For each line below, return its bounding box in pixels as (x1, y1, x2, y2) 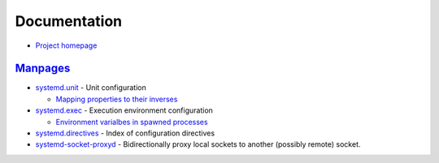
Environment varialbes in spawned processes (55, 117, 208, 127)
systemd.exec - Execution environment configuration (35, 105, 213, 115)
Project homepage (35, 41, 98, 50)
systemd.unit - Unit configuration (35, 83, 146, 92)
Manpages (15, 62, 71, 75)
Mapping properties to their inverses (55, 94, 178, 104)
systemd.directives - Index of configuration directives (35, 128, 215, 138)
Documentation (15, 12, 123, 30)
